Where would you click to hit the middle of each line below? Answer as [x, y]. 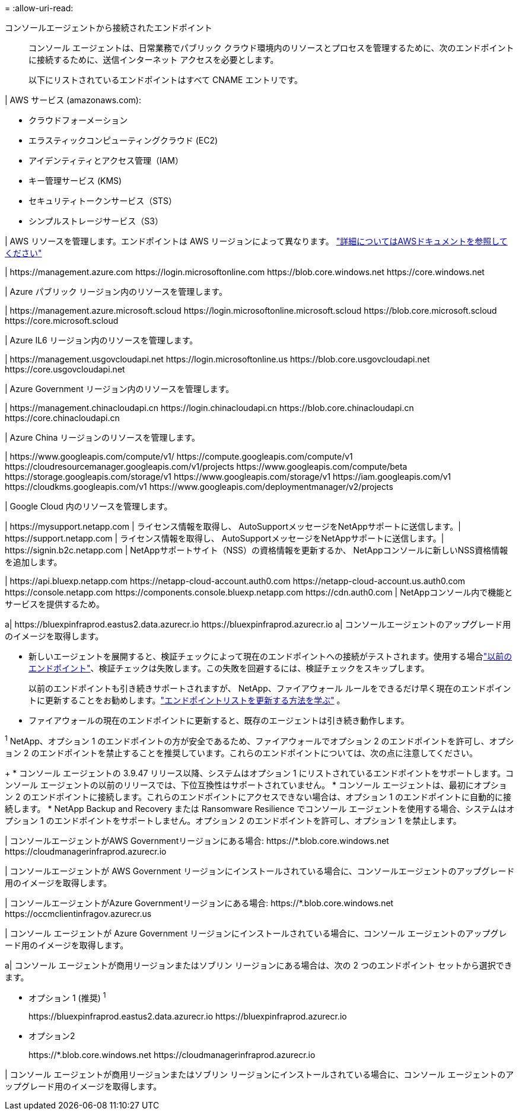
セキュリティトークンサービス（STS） [103, 201]
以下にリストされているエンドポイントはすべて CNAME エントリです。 [166, 80]
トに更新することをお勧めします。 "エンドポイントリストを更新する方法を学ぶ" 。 [187, 700]
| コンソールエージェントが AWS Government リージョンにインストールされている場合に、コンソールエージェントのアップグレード [260, 871]
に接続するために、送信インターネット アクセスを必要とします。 [154, 60]
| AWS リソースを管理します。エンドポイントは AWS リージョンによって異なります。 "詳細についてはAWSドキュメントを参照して [256, 241]
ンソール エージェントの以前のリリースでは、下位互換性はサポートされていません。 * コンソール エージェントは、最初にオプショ [256, 785]
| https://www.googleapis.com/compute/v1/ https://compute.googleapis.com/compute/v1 [179, 456]
